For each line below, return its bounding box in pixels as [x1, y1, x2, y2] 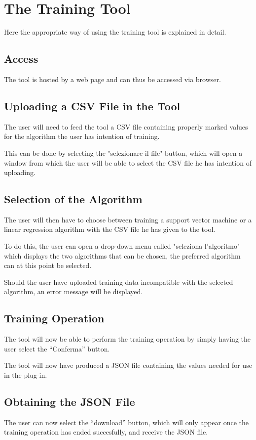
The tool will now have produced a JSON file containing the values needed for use [4, 360, 252, 370]
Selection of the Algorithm [4, 191, 143, 207]
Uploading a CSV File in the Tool [4, 98, 181, 113]
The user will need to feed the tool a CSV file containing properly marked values [4, 121, 248, 132]
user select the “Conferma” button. [4, 343, 110, 353]
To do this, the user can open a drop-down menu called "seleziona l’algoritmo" [4, 241, 240, 251]
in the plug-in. [4, 370, 47, 380]
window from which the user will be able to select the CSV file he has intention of [4, 157, 252, 168]
